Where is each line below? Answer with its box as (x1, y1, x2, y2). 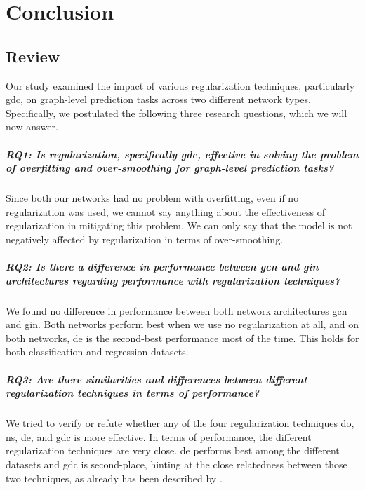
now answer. (6, 119, 58, 134)
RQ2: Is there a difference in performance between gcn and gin (6, 259, 319, 274)
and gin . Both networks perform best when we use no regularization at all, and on (6, 317, 359, 332)
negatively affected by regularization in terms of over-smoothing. (6, 231, 284, 246)
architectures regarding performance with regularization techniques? (6, 273, 340, 287)
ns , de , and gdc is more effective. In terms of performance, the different (6, 429, 312, 444)
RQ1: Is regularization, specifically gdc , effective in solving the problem (6, 147, 359, 161)
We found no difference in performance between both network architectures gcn (6, 303, 347, 318)
